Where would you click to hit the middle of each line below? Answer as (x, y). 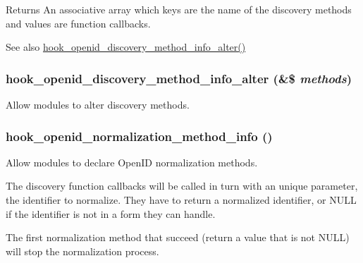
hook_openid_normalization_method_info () (139, 136)
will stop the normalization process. (82, 251)
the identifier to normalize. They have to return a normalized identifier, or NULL (181, 200)
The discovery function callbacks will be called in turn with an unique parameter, (182, 186)
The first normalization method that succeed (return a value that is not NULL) (178, 237)
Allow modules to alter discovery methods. (98, 104)
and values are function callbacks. (78, 23)
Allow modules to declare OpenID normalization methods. (132, 162)
